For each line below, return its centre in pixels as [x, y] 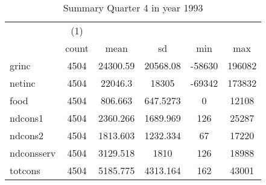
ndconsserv [33, 153]
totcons [25, 170]
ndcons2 [27, 135]
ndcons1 [27, 118]
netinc [23, 83]
